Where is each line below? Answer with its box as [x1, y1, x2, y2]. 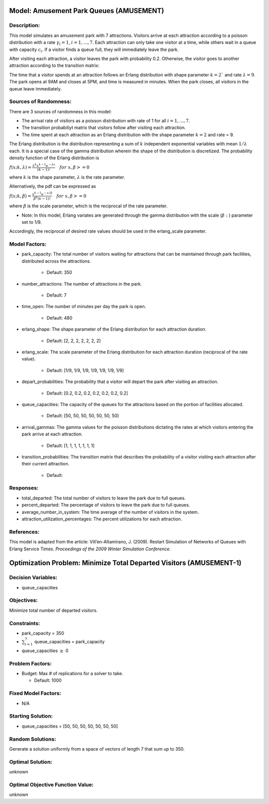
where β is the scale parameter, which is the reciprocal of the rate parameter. [9, 203, 168, 209]
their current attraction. [21, 461, 70, 467]
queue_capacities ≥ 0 [21, 647, 69, 654]
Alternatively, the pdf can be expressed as [9, 183, 96, 189]
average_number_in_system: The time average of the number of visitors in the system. [21, 509, 199, 515]
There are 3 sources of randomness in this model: [9, 108, 112, 114]
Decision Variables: [9, 574, 57, 581]
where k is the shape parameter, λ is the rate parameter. [9, 174, 126, 180]
